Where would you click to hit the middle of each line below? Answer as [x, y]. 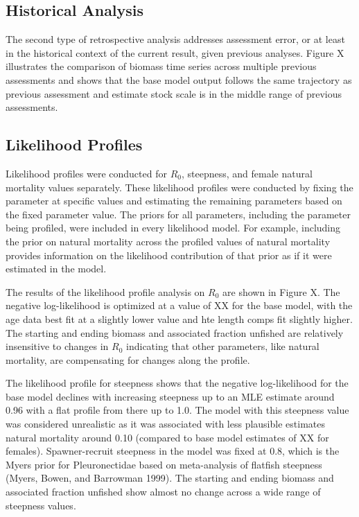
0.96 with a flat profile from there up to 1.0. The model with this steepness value [177, 410]
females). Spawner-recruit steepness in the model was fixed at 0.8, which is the [173, 451]
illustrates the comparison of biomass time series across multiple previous [161, 66]
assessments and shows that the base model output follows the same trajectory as [179, 79]
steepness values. [41, 505]
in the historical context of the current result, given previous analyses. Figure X [175, 52]
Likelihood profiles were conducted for [86, 173]
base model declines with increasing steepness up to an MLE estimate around [170, 396]
